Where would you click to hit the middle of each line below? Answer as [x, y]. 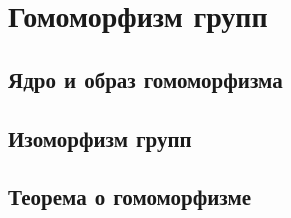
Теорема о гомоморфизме [130, 196]
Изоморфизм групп [100, 137]
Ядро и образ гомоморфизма [145, 78]
